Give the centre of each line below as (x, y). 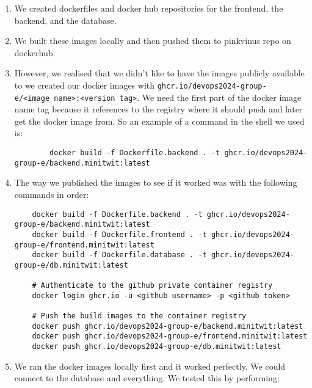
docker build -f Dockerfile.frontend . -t (119, 234)
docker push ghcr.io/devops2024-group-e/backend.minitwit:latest (168, 326)
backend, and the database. (65, 20)
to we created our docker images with (85, 85)
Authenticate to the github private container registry (157, 286)
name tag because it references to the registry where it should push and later (158, 109)
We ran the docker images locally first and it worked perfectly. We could (150, 366)
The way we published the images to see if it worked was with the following (156, 182)
